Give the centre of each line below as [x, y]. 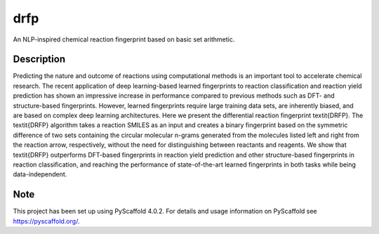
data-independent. [40, 174]
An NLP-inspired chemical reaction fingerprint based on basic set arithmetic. [124, 39]
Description [39, 59]
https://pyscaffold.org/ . [46, 221]
